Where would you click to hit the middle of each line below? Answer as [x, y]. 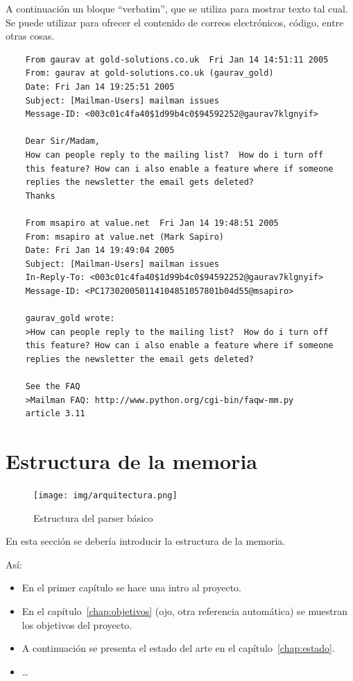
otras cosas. [30, 36]
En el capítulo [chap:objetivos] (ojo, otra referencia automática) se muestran [185, 610]
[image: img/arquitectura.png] [105, 495]
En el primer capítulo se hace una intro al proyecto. [131, 588]
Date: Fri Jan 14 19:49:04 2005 [100, 251]
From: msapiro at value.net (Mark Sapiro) [124, 237]
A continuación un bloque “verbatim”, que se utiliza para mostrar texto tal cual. [177, 8]
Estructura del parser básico [93, 517]
